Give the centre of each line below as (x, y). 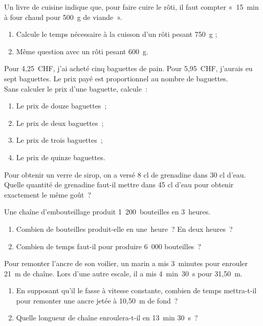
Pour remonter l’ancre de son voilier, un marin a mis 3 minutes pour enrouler (126, 263)
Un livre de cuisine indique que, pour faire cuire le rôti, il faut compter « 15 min (131, 7)
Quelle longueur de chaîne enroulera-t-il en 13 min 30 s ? (107, 318)
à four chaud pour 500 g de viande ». (63, 17)
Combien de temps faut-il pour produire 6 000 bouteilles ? (108, 246)
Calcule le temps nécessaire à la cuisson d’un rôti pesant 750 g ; (117, 34)
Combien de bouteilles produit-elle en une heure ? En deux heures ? (124, 229)
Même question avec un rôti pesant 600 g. (82, 51)
